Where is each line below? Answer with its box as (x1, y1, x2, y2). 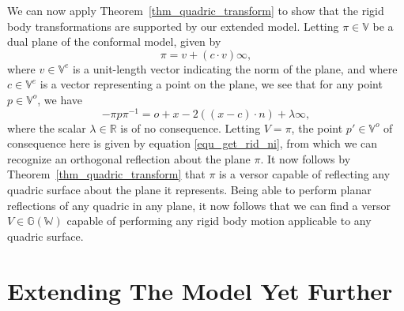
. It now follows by (260, 150, 351, 167)
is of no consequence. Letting (120, 119, 261, 136)
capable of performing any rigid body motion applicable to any (66, 212, 372, 229)
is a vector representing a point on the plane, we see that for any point (40, 76, 383, 92)
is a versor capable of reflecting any (219, 166, 391, 182)
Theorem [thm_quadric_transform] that (7, 166, 206, 182)
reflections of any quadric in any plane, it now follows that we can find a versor (7, 197, 391, 213)
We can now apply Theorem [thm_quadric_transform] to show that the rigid (7, 2, 384, 18)
